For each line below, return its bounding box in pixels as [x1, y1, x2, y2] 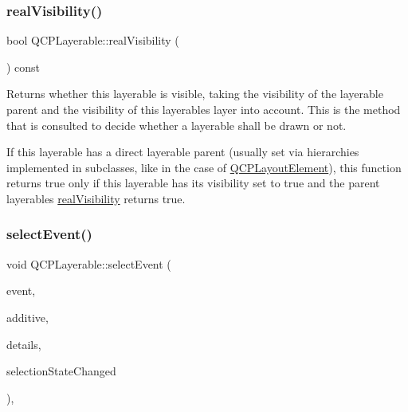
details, [6, 335, 41, 352]
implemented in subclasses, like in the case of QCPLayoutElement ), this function [6, 159, 402, 175]
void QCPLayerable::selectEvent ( [6, 255, 171, 272]
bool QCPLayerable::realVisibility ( [6, 32, 179, 49]
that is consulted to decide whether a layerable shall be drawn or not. [6, 116, 347, 133]
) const [6, 58, 41, 75]
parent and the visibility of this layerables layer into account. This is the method [6, 101, 401, 117]
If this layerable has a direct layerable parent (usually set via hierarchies [6, 143, 359, 160]
